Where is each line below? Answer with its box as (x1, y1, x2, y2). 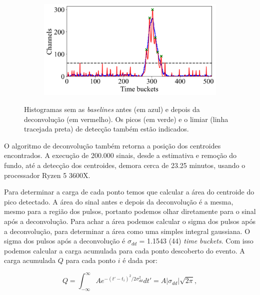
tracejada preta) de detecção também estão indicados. (24, 123, 189, 134)
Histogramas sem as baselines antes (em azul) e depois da (24, 104, 200, 114)
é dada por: (122, 255, 157, 265)
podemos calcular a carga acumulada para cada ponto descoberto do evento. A (4, 245, 245, 255)
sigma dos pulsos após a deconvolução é (4, 235, 125, 246)
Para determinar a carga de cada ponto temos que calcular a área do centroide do (4, 186, 254, 197)
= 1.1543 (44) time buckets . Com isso (139, 235, 253, 246)
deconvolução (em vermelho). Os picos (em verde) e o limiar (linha (24, 113, 228, 124)
